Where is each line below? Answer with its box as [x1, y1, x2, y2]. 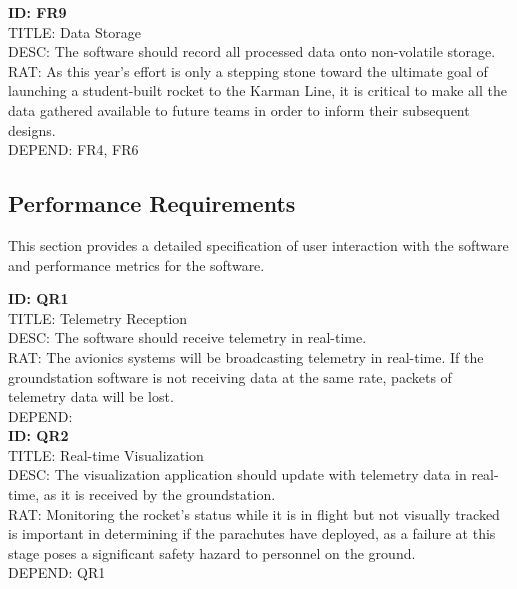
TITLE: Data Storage [8, 21, 141, 42]
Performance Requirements [8, 188, 296, 219]
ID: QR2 [8, 425, 69, 446]
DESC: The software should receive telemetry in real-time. [8, 327, 367, 348]
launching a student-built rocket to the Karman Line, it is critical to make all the [8, 80, 508, 101]
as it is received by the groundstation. [43, 484, 276, 505]
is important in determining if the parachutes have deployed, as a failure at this [8, 523, 496, 544]
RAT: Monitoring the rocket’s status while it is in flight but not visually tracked [8, 503, 500, 524]
